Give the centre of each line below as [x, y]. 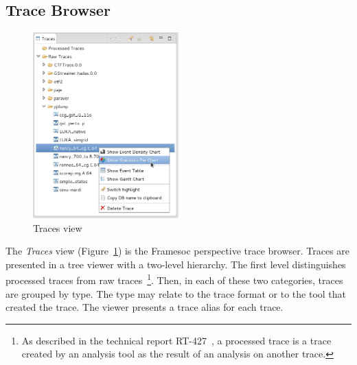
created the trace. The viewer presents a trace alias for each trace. [145, 307]
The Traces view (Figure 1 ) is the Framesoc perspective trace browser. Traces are [178, 251]
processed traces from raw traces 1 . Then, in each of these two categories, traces [174, 279]
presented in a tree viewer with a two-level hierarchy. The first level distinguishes [176, 264]
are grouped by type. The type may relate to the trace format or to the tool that [176, 293]
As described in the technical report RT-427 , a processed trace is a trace [176, 340]
